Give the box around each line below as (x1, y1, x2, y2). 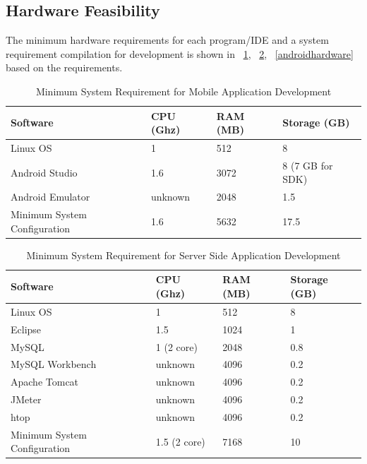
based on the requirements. (6, 60, 123, 75)
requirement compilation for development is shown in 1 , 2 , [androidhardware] (6, 46, 354, 61)
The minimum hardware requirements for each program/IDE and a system (6, 32, 329, 47)
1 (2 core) (155, 339, 198, 354)
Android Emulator (11, 189, 90, 204)
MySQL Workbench (11, 357, 97, 371)
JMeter (11, 392, 42, 407)
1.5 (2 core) (155, 434, 205, 448)
